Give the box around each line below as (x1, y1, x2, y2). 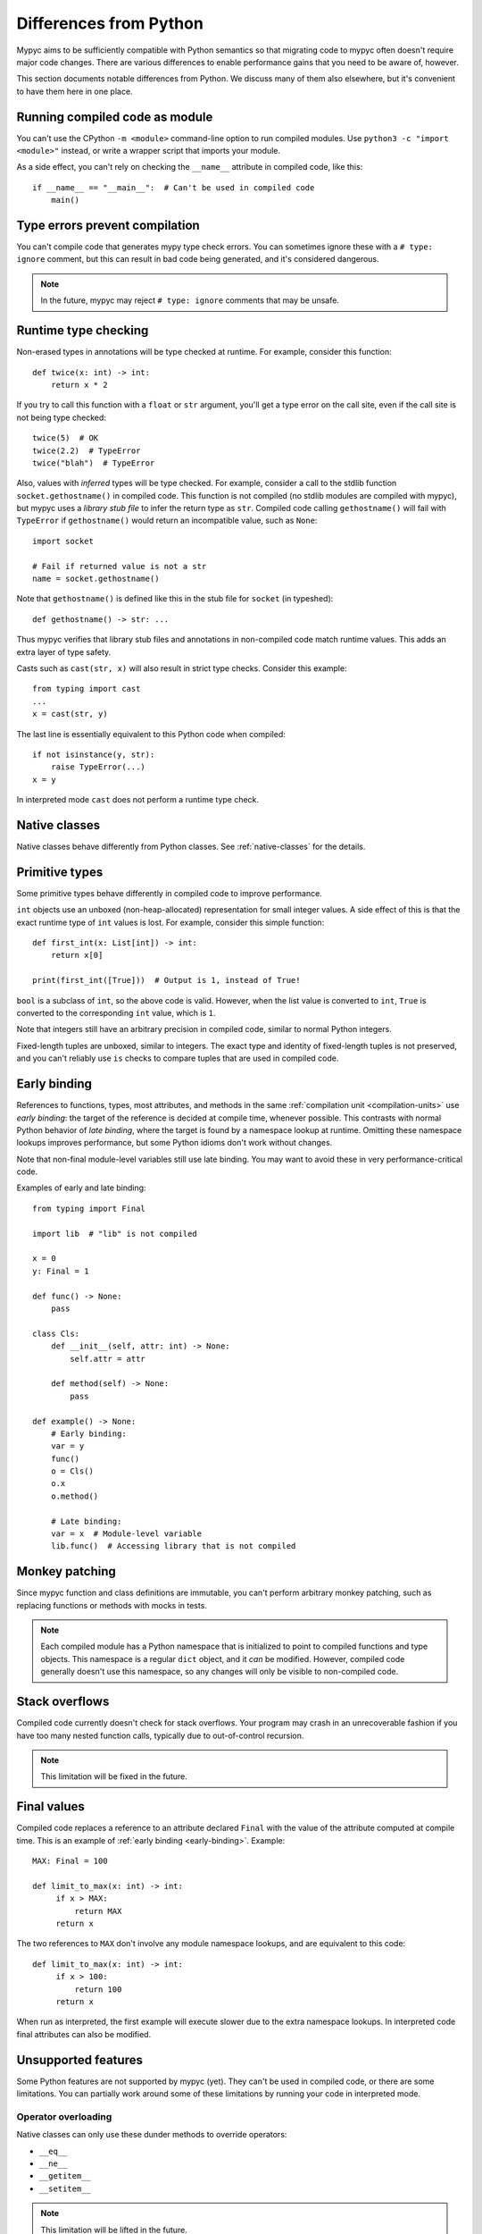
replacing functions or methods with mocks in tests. (16, 1600, 207, 1610)
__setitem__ (38, 2183, 91, 2194)
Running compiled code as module (16, 109, 213, 124)
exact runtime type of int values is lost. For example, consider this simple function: (16, 917, 325, 928)
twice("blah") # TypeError (32, 458, 155, 468)
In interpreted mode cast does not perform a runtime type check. (16, 794, 259, 805)
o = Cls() (50, 1466, 94, 1476)
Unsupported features (16, 2052, 143, 2068)
